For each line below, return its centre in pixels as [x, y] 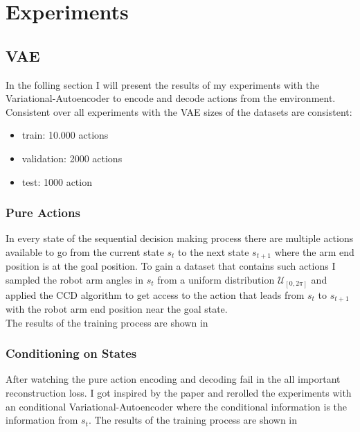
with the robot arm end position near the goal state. [117, 308]
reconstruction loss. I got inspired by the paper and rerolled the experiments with [179, 392]
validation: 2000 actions [72, 158]
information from [42, 420]
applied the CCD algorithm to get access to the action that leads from [155, 294]
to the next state [214, 251]
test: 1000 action [57, 181]
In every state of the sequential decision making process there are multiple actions [180, 238]
